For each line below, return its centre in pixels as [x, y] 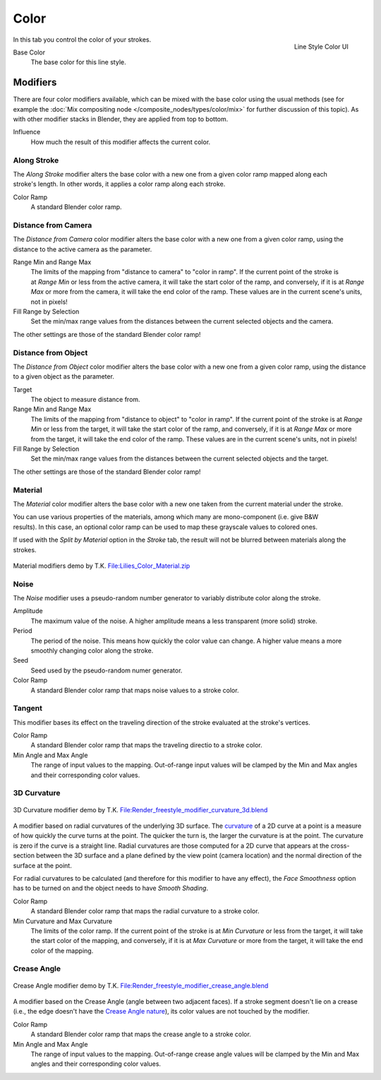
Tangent [28, 708]
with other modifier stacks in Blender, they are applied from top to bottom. [121, 119]
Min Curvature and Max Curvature [63, 921]
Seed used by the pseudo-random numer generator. [107, 670]
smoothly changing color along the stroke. [92, 651]
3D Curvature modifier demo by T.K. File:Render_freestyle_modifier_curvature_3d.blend [140, 809]
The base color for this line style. [78, 62]
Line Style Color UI [321, 47]
